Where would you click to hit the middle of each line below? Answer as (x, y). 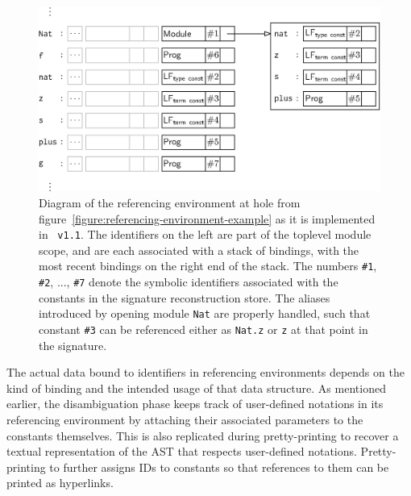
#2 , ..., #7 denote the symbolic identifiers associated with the (189, 282)
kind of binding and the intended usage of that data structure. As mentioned (196, 388)
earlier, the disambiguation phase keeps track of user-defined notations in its (195, 404)
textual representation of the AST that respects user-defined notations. (182, 451)
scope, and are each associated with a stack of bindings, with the (199, 250)
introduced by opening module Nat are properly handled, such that (205, 313)
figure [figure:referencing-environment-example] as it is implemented (207, 218)
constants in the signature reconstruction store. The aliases (185, 297)
